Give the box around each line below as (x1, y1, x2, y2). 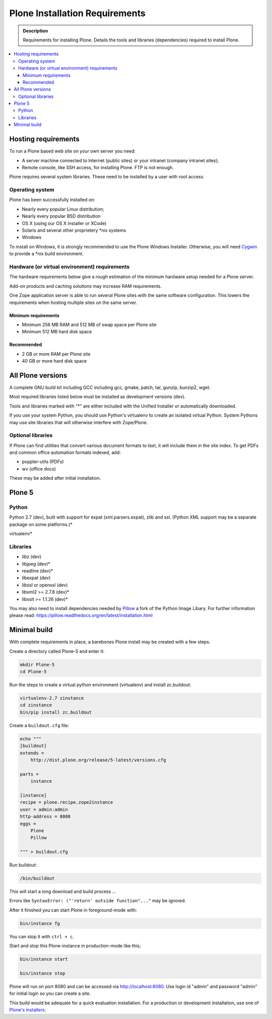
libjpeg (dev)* (22, 561, 50, 567)
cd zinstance (20, 702, 52, 708)
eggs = (20, 821, 36, 827)
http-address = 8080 (20, 813, 71, 820)
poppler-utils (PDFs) (22, 458, 64, 465)
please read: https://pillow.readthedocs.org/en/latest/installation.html (9, 613, 153, 619)
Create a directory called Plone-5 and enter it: (9, 648, 105, 654)
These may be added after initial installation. (9, 475, 101, 481)
